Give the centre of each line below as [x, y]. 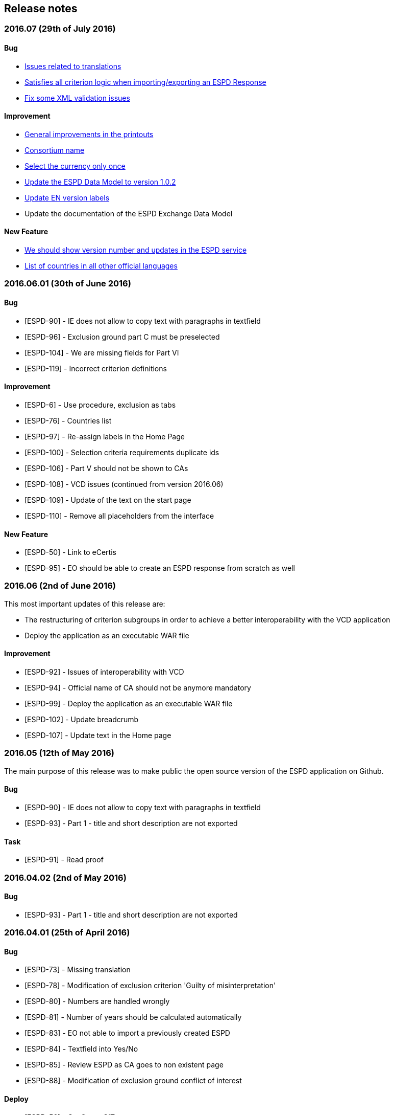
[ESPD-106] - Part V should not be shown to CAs [106, 468]
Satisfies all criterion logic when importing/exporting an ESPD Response [145, 82]
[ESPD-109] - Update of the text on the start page [108, 500]
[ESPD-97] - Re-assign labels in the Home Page [105, 436]
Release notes [41, 8]
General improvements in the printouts [89, 134]
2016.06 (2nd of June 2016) [60, 586]
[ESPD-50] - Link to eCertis [70, 552]
